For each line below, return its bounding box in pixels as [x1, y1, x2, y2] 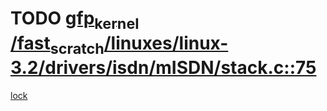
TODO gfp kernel [10, 7, 140, 33]
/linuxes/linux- [103, 32, 229, 54]
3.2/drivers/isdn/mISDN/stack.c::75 [10, 57, 317, 79]
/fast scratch [10, 32, 105, 58]
